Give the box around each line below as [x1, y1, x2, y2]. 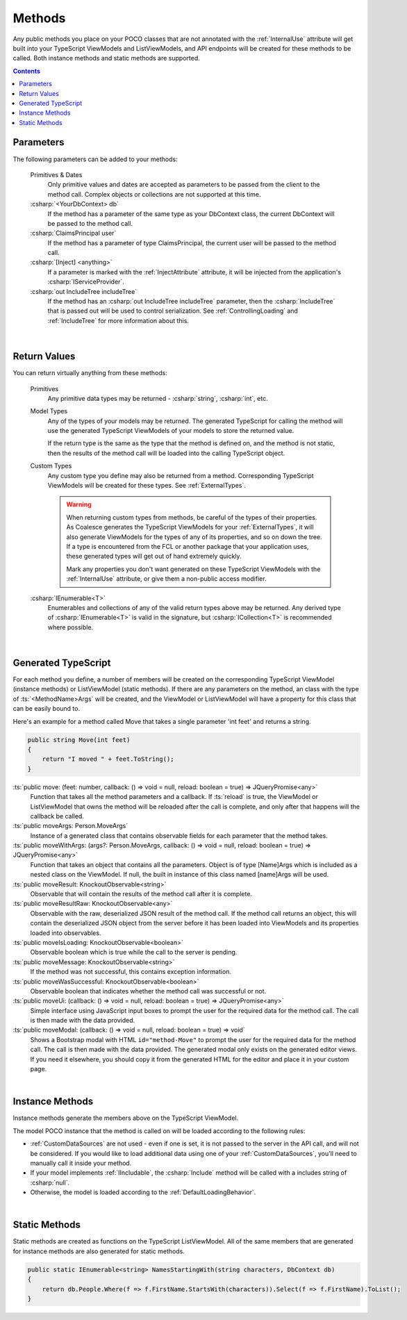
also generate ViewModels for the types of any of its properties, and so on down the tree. [66, 532, 322, 541]
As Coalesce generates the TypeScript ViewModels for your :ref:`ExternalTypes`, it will [66, 523, 314, 531]
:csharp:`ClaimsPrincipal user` [30, 229, 117, 238]
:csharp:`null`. [30, 1178, 70, 1187]
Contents [13, 67, 41, 75]
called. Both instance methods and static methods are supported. [13, 54, 201, 63]
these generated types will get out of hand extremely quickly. [66, 552, 242, 561]
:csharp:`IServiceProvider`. [47, 278, 124, 286]
